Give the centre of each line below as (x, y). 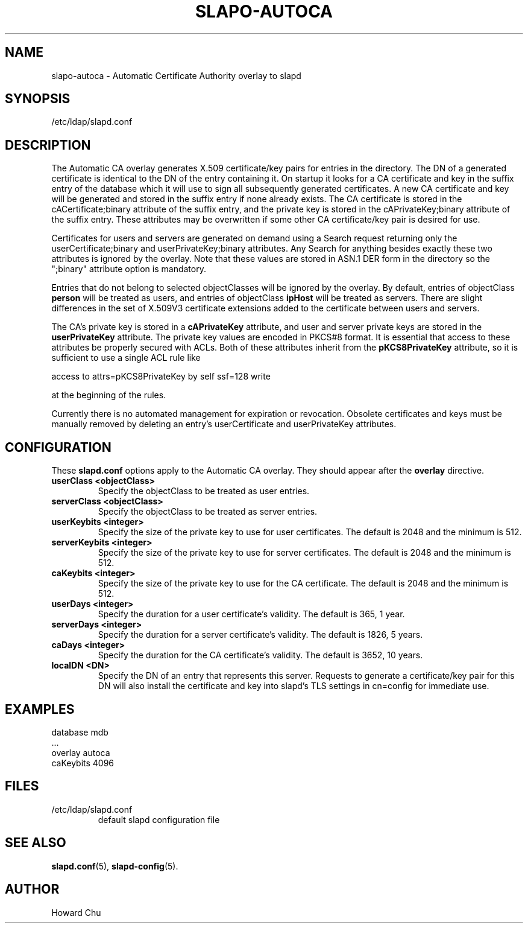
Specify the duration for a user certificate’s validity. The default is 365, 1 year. (251, 614)
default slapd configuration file (159, 819)
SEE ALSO (36, 843)
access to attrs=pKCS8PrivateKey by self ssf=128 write (161, 377)
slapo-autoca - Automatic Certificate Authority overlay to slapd (176, 75)
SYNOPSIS (38, 99)
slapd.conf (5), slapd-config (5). (115, 866)
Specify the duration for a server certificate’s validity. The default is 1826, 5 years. (260, 635)
